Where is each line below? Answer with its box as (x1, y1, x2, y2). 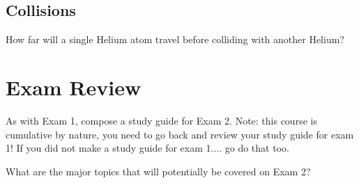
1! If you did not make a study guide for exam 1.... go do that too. (6, 141, 289, 155)
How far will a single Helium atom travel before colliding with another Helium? (6, 32, 344, 47)
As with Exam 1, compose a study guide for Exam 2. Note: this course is (6, 113, 317, 127)
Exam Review (6, 72, 142, 101)
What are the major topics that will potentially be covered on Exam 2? (6, 164, 311, 178)
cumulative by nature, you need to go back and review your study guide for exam (6, 127, 354, 141)
